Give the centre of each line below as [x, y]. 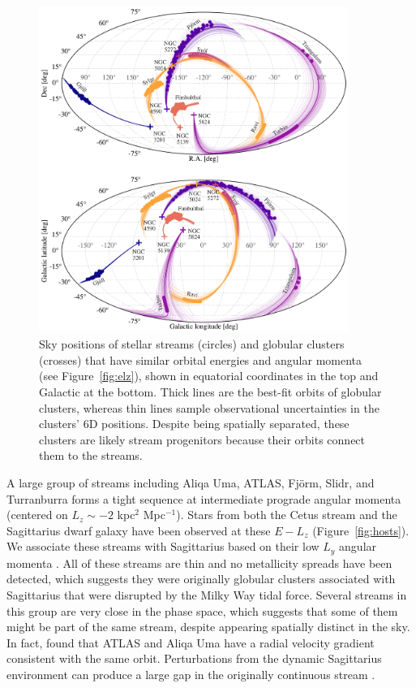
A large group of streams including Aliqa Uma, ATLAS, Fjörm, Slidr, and [191, 482]
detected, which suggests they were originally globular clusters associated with [201, 579]
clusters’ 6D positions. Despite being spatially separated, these [194, 424]
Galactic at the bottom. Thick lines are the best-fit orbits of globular [210, 391]
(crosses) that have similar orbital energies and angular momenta [201, 359]
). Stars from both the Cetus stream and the [287, 515]
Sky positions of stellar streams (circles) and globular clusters [192, 344]
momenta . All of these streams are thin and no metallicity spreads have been [199, 563]
